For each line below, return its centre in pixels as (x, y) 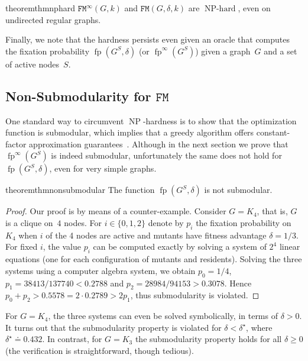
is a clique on (29, 222)
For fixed (22, 246)
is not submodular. (238, 190)
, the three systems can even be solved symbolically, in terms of (163, 316)
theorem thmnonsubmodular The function (80, 190)
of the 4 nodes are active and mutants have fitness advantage (156, 235)
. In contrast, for (72, 339)
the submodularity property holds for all (208, 339)
